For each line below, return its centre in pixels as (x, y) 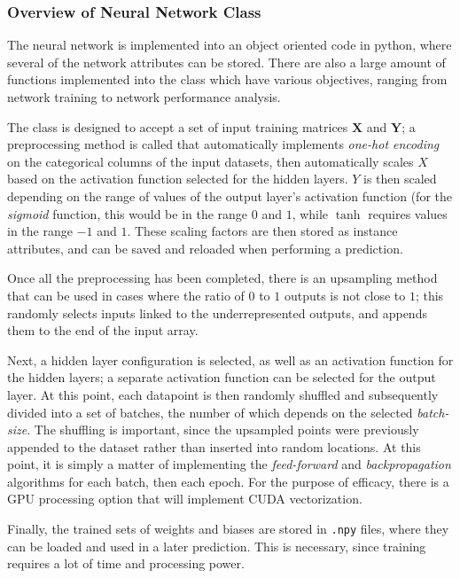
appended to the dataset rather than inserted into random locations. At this (214, 446)
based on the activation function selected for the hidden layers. (178, 179)
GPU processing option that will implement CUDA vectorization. (185, 499)
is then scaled (400, 179)
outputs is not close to (345, 295)
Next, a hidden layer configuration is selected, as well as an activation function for (230, 359)
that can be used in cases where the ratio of (126, 295)
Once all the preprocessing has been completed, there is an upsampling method (222, 278)
